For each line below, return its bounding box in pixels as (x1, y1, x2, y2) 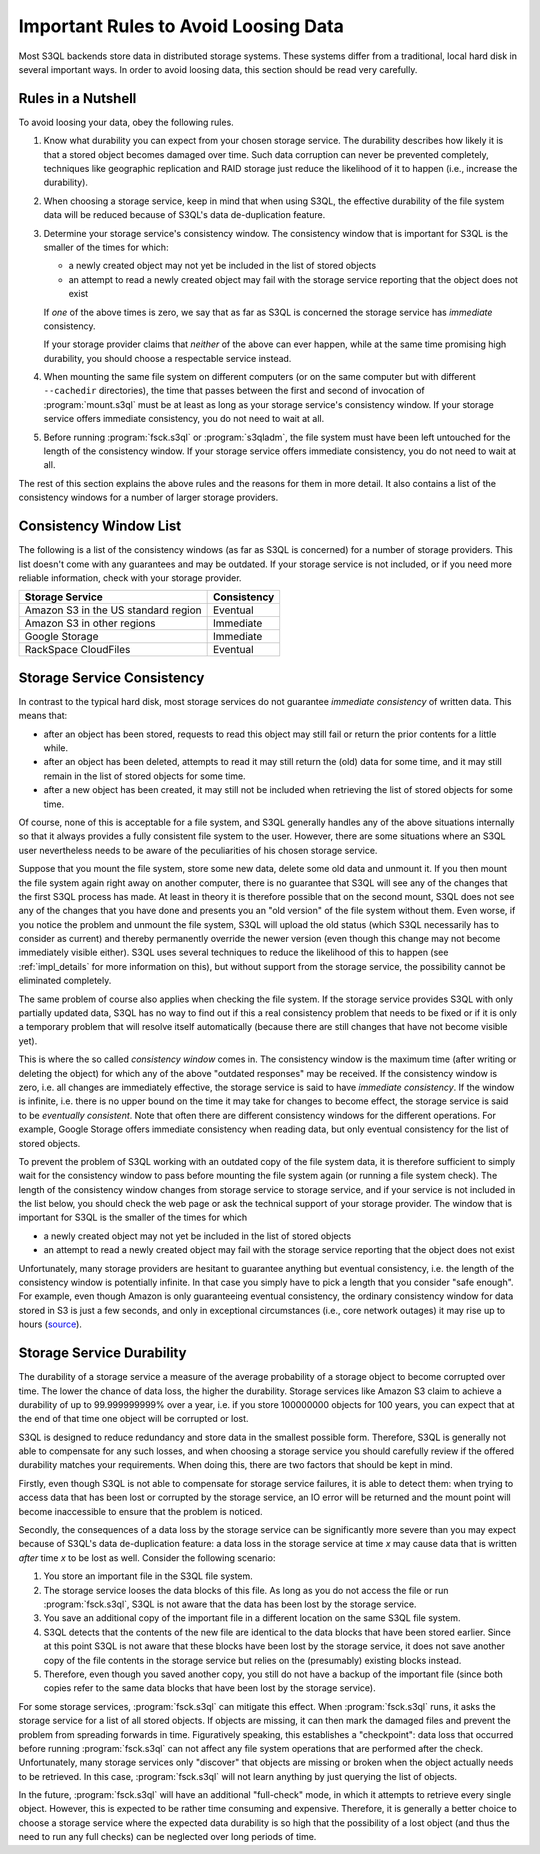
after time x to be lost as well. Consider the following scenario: (18, 1551, 276, 1564)
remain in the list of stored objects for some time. (43, 770, 246, 782)
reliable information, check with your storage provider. (18, 571, 242, 584)
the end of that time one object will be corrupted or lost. (18, 1413, 249, 1425)
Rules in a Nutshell (18, 90, 137, 107)
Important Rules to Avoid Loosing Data (18, 15, 344, 37)
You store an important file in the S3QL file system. (43, 1570, 254, 1582)
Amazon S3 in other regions (24, 616, 156, 630)
